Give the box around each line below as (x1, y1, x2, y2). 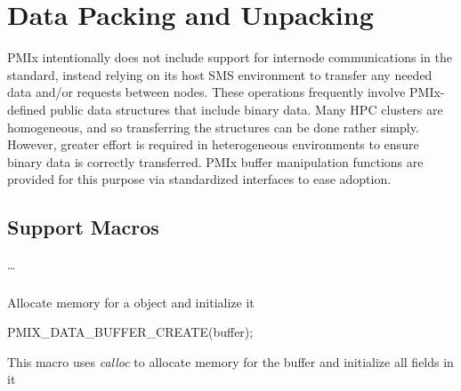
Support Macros (7, 213, 159, 241)
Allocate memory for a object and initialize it (7, 292, 255, 311)
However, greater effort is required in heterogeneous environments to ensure (7, 135, 419, 154)
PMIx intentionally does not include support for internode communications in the (7, 48, 452, 67)
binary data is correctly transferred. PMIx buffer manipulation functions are (7, 152, 424, 171)
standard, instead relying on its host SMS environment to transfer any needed (7, 65, 433, 84)
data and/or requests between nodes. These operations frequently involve (7, 83, 406, 101)
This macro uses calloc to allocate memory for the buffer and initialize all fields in (7, 352, 454, 371)
